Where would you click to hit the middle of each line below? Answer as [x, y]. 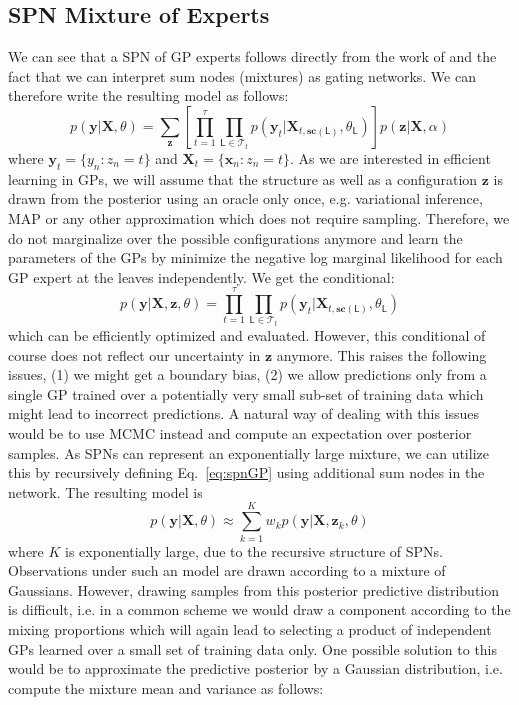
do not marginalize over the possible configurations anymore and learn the [235, 237]
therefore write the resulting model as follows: [148, 95]
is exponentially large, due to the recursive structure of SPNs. [254, 550]
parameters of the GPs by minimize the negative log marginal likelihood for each [255, 257]
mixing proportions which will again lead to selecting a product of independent [250, 628]
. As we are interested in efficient [390, 157]
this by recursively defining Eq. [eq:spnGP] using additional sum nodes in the [246, 472]
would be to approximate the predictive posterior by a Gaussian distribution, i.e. [255, 668]
